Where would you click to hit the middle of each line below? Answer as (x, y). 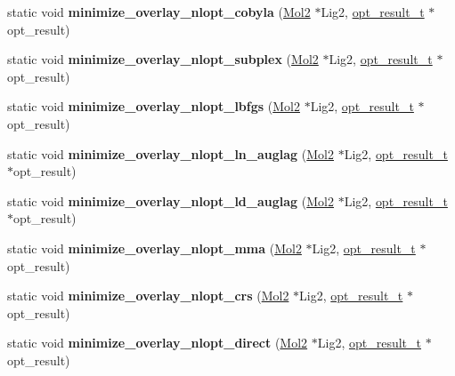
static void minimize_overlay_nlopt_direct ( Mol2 (158, 343)
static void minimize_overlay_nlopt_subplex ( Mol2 (163, 59)
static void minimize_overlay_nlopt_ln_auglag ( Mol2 (171, 153)
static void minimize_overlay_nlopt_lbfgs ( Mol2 (154, 106)
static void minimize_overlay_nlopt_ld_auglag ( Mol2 (171, 200)
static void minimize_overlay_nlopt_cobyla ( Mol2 (159, 12)
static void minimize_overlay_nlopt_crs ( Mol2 (148, 296)
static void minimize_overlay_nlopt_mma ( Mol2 (154, 248)
